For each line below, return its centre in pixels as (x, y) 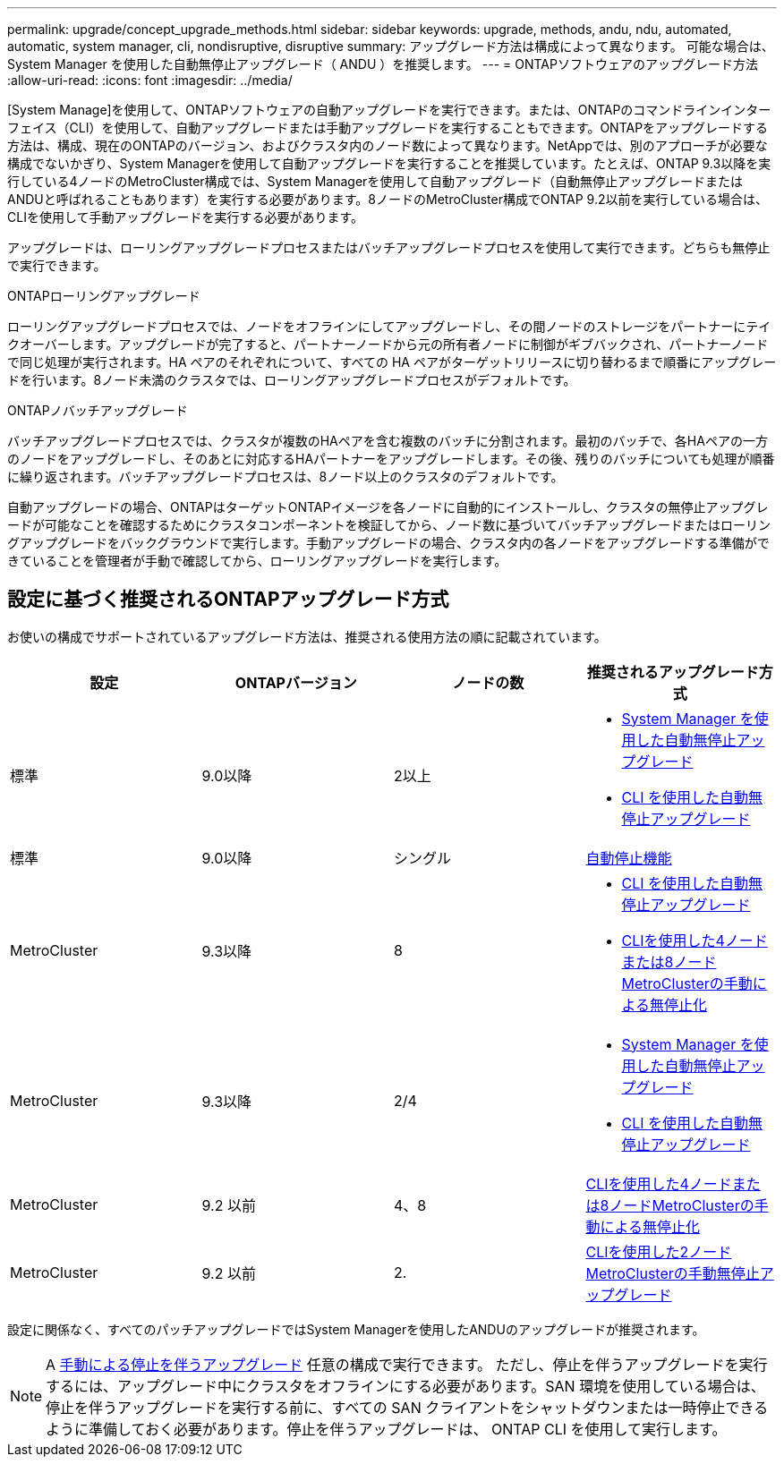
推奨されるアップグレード (673, 672)
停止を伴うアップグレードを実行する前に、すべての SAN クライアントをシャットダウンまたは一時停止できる (407, 1407)
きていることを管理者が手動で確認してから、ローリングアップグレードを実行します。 (257, 561)
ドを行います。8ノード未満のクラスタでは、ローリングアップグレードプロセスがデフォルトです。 (292, 380)
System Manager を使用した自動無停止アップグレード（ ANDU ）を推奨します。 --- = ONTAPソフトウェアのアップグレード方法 (383, 64)
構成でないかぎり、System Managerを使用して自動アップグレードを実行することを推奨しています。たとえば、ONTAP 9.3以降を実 (389, 163)
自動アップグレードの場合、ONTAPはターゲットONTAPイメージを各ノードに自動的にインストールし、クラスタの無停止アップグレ (388, 507)
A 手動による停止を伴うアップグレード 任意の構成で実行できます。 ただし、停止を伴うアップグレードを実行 (407, 1364)
